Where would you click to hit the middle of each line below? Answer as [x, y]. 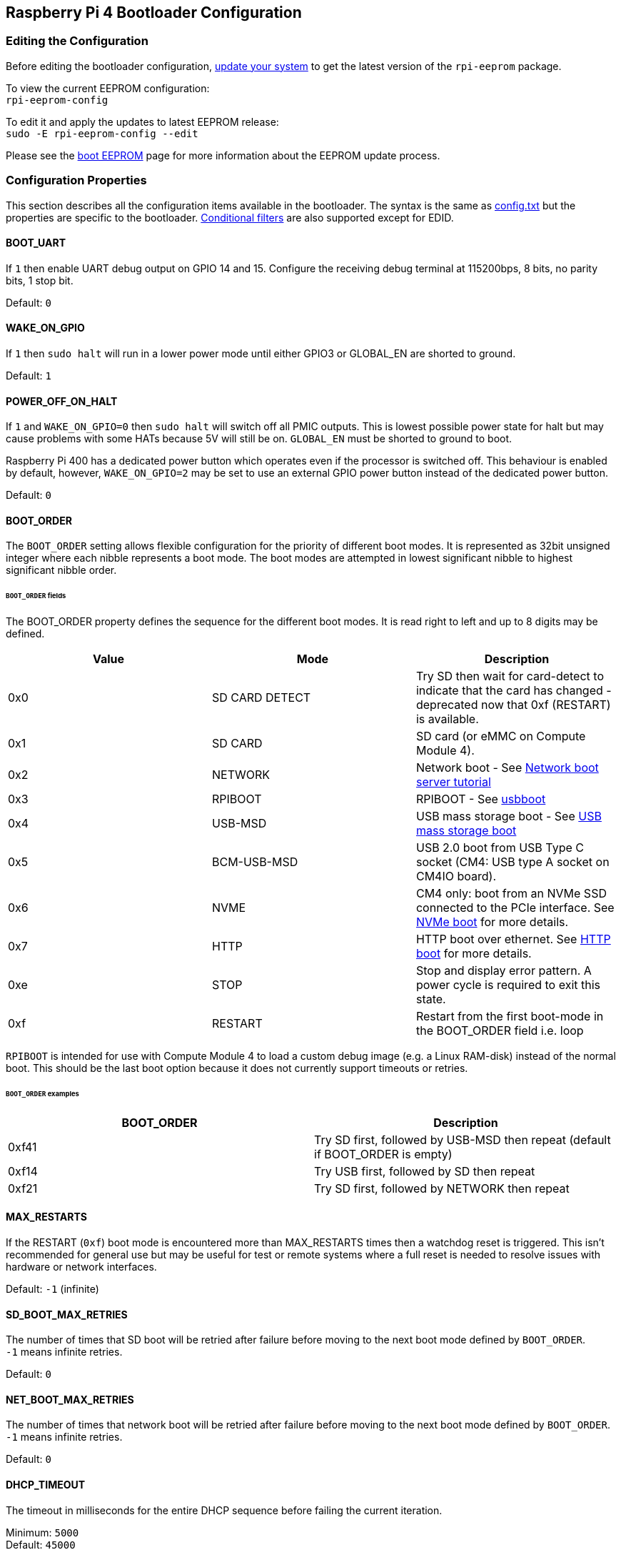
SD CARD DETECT [261, 698]
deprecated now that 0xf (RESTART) [513, 705]
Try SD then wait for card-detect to [510, 676]
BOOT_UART [36, 243]
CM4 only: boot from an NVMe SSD [511, 894]
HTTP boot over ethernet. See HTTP [513, 939]
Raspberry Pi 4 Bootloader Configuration [154, 13]
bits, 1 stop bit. [40, 280]
